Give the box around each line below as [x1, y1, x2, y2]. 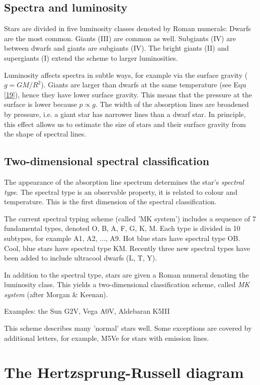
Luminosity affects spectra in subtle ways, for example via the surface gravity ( [4, 69, 248, 80]
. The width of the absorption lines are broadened [96, 99, 249, 109]
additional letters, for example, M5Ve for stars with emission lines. [4, 332, 209, 343]
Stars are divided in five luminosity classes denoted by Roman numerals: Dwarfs [4, 23, 251, 34]
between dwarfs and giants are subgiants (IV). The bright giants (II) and [4, 43, 229, 53]
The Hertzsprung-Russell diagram [4, 362, 244, 382]
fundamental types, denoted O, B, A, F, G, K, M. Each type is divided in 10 [4, 223, 240, 233]
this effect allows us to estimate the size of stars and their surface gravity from [4, 118, 246, 129]
